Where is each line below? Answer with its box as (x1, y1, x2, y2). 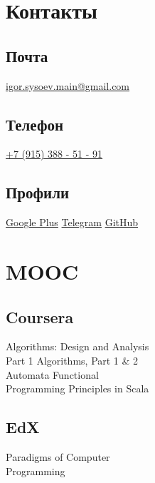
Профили (6, 181, 70, 203)
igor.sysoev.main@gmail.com (6, 78, 130, 93)
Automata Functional (6, 367, 99, 382)
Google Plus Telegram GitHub (6, 215, 139, 230)
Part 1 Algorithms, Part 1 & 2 (6, 352, 139, 367)
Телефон (6, 113, 64, 135)
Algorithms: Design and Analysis (6, 339, 149, 354)
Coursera (6, 305, 74, 327)
